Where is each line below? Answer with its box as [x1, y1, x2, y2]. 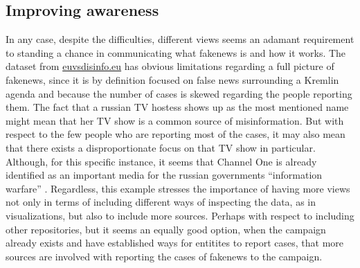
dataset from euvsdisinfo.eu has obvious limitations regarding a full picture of [6, 59, 334, 73]
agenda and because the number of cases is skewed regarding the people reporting [6, 86, 352, 100]
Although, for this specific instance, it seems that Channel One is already [6, 154, 317, 168]
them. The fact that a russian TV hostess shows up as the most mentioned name [6, 100, 349, 114]
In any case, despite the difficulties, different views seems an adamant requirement [6, 32, 354, 46]
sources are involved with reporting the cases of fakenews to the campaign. [6, 249, 323, 263]
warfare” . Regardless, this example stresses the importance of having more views [6, 181, 350, 195]
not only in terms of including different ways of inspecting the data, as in [6, 195, 316, 209]
